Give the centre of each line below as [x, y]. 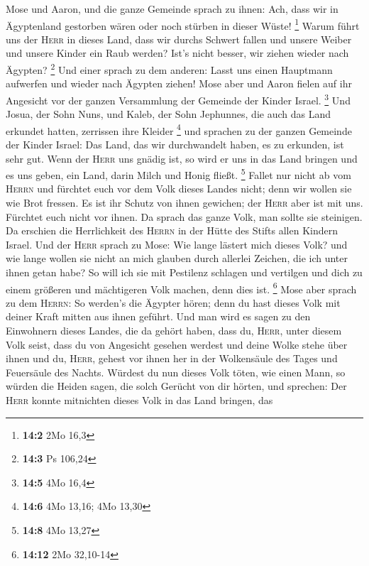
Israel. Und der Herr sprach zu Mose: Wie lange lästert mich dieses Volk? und [177, 244]
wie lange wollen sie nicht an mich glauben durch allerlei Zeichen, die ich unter [177, 258]
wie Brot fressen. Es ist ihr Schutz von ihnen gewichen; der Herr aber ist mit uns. [184, 202]
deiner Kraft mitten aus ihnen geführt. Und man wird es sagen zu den [158, 316]
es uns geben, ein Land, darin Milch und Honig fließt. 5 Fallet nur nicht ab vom [178, 174]
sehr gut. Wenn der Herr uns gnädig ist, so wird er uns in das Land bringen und [182, 158]
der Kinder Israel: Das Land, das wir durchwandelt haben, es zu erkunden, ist [175, 144]
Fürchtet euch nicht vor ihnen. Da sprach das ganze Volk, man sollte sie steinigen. [184, 216]
